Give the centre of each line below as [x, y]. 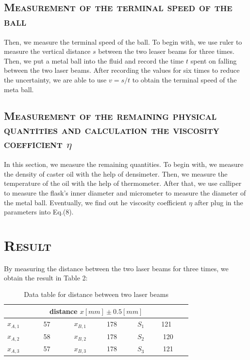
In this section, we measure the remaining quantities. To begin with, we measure [124, 164]
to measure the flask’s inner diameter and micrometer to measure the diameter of [125, 192]
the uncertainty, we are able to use [55, 79]
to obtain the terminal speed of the [184, 79]
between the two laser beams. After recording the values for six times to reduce [122, 70]
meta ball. [19, 89]
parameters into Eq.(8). [39, 212]
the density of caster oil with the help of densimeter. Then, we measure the [116, 173]
